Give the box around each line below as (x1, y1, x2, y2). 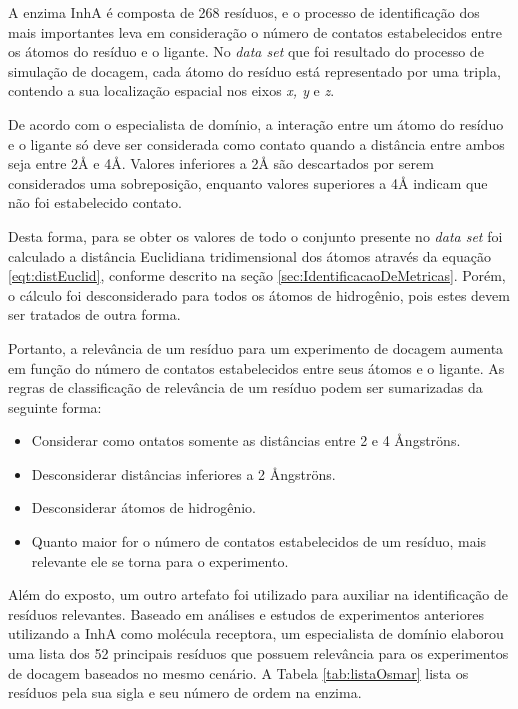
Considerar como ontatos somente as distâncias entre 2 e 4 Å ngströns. (31, 430, 461, 451)
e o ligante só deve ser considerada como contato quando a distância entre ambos (8, 133, 505, 154)
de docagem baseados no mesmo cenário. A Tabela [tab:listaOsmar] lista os (8, 662, 469, 683)
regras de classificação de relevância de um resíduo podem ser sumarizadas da (8, 377, 483, 398)
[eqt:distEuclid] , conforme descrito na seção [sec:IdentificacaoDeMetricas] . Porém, (8, 265, 506, 286)
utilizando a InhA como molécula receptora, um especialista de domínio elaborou (8, 623, 504, 644)
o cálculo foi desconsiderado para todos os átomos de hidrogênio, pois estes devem (8, 284, 510, 305)
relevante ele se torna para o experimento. (31, 550, 289, 571)
